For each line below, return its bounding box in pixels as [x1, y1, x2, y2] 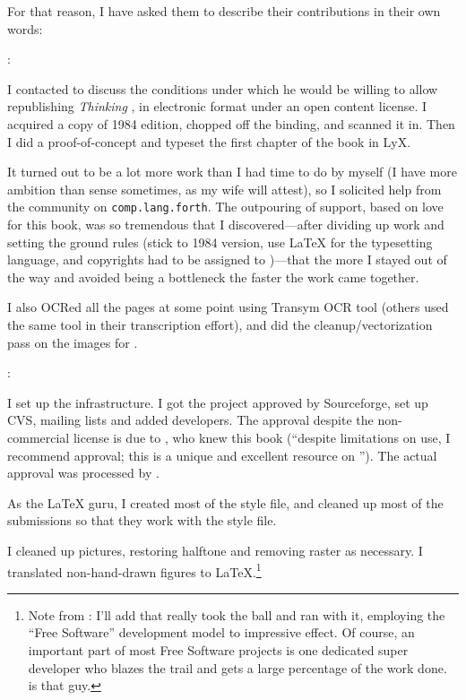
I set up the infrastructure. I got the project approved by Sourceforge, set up [7, 393, 428, 411]
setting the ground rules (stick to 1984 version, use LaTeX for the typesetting [7, 232, 433, 251]
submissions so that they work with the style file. [7, 511, 277, 530]
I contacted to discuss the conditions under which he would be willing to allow [7, 79, 438, 98]
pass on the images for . [7, 333, 138, 351]
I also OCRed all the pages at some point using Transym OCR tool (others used [7, 298, 449, 316]
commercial [7, 428, 70, 446]
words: [7, 19, 43, 38]
